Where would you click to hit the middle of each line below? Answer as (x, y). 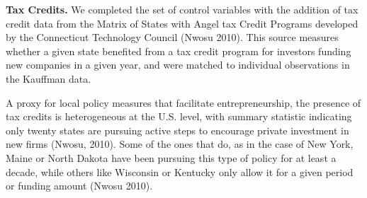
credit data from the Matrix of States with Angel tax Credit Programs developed (182, 23)
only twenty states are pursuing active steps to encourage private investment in (177, 130)
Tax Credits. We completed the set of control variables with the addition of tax (182, 9)
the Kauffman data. (49, 78)
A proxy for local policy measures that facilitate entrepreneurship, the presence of (183, 102)
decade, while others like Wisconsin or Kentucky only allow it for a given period (180, 171)
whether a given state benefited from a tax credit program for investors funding (179, 51)
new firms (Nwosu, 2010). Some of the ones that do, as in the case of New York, (180, 144)
